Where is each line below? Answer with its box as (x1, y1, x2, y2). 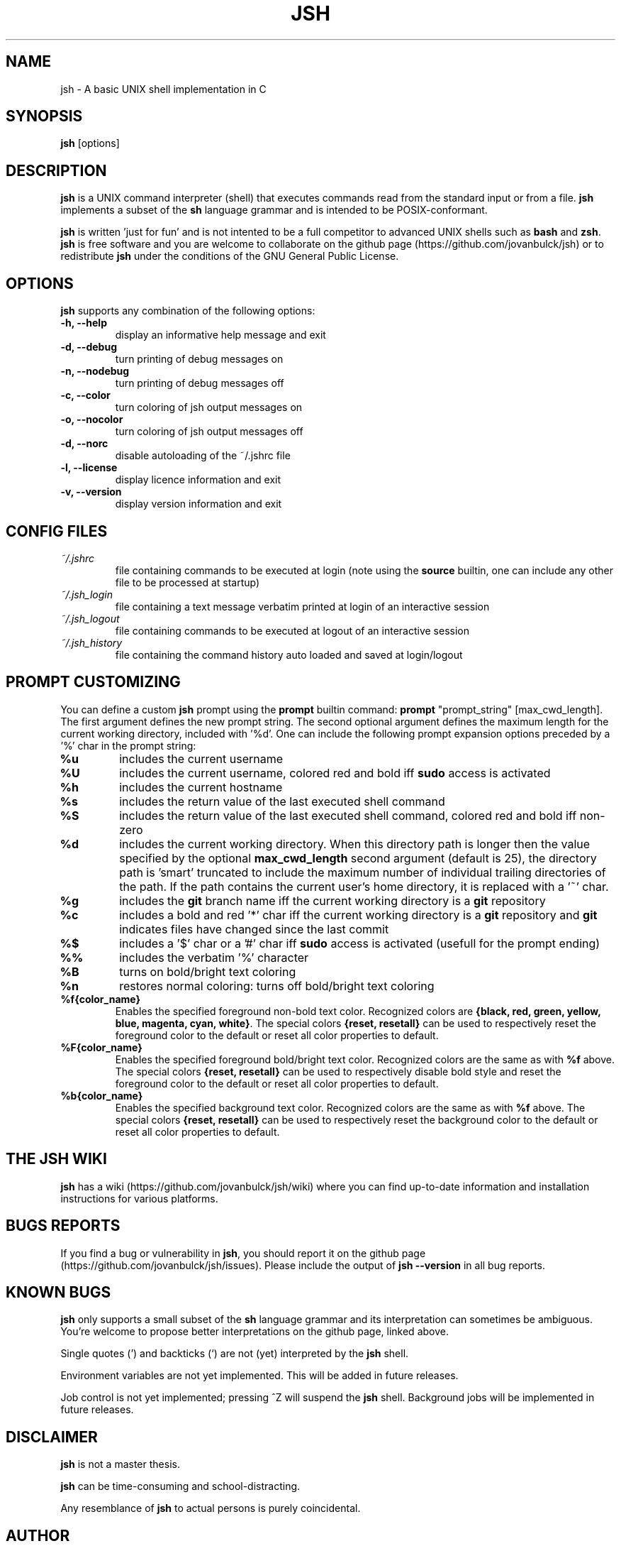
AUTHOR (6, 1526, 70, 1545)
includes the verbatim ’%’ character (119, 950, 309, 965)
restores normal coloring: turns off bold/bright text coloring (119, 978, 435, 993)
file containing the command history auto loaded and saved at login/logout (115, 648, 463, 661)
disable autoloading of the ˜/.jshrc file (115, 449, 291, 462)
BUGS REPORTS (6, 1217, 121, 1235)
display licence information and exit (115, 473, 281, 486)
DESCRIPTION (6, 161, 107, 180)
